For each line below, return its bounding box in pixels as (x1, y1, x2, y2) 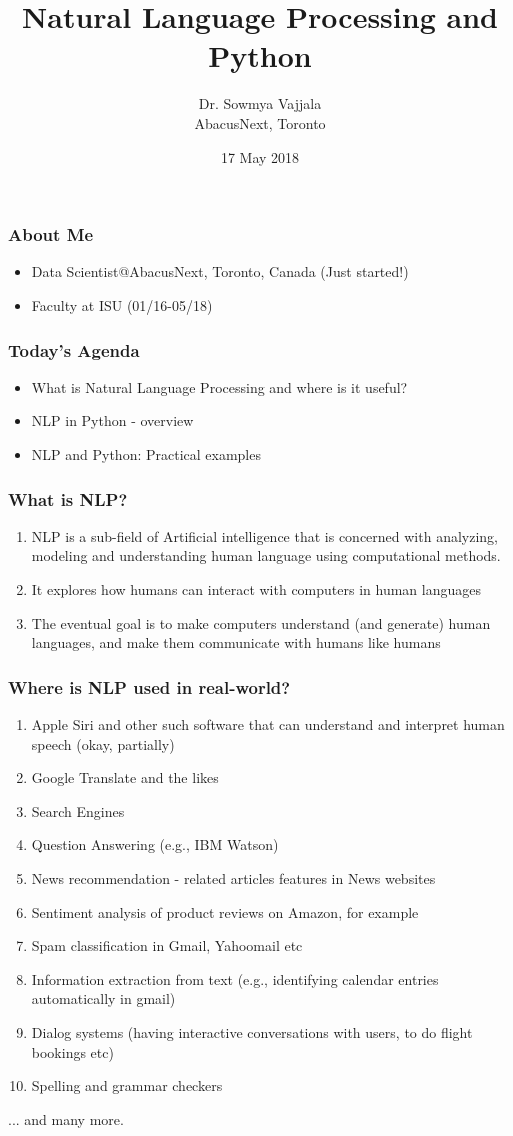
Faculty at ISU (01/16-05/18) (31, 294, 213, 315)
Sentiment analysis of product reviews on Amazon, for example (31, 901, 419, 922)
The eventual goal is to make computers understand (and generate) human (31, 612, 491, 633)
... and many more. (8, 1108, 124, 1129)
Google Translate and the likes (31, 767, 219, 788)
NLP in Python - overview (31, 410, 194, 431)
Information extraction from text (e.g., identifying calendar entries (31, 968, 439, 989)
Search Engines (31, 800, 125, 821)
